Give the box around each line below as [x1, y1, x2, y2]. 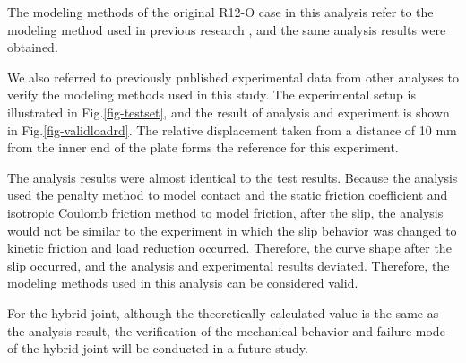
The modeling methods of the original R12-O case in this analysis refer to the [7, 3, 434, 21]
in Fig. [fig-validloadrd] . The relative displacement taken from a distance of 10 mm [7, 120, 457, 139]
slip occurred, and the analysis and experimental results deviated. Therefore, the [7, 255, 450, 274]
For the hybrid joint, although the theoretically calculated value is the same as [7, 303, 439, 322]
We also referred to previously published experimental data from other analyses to [7, 67, 459, 86]
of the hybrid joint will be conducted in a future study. [7, 339, 308, 358]
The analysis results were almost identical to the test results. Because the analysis [7, 168, 458, 186]
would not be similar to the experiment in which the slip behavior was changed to [7, 220, 457, 239]
